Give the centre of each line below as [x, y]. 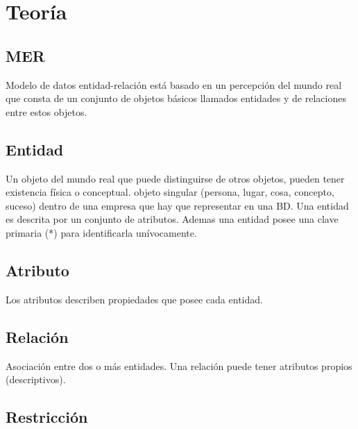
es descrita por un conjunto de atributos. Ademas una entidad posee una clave [172, 219]
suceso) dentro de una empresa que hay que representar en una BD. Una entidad [177, 205]
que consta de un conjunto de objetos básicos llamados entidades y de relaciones [176, 98]
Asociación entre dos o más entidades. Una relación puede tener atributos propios [179, 365]
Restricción [47, 417]
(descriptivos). [36, 379]
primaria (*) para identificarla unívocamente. [101, 232]
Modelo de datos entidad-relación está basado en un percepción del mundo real [174, 84]
